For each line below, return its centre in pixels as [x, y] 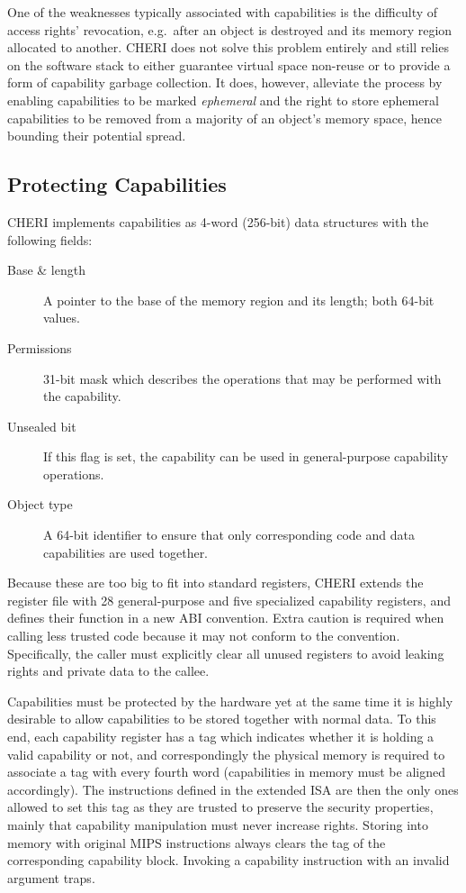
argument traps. [51, 877]
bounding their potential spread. [97, 136]
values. [62, 318]
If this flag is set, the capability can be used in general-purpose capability [246, 456]
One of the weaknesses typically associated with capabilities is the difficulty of [223, 12]
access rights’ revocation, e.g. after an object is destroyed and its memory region [230, 29]
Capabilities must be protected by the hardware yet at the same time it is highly [230, 701]
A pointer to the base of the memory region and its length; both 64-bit [239, 300]
